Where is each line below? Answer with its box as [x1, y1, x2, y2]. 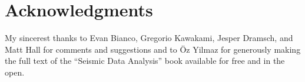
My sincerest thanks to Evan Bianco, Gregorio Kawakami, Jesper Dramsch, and [5, 32, 293, 44]
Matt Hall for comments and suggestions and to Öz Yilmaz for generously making [5, 43, 301, 55]
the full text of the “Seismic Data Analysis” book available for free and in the [5, 54, 285, 67]
